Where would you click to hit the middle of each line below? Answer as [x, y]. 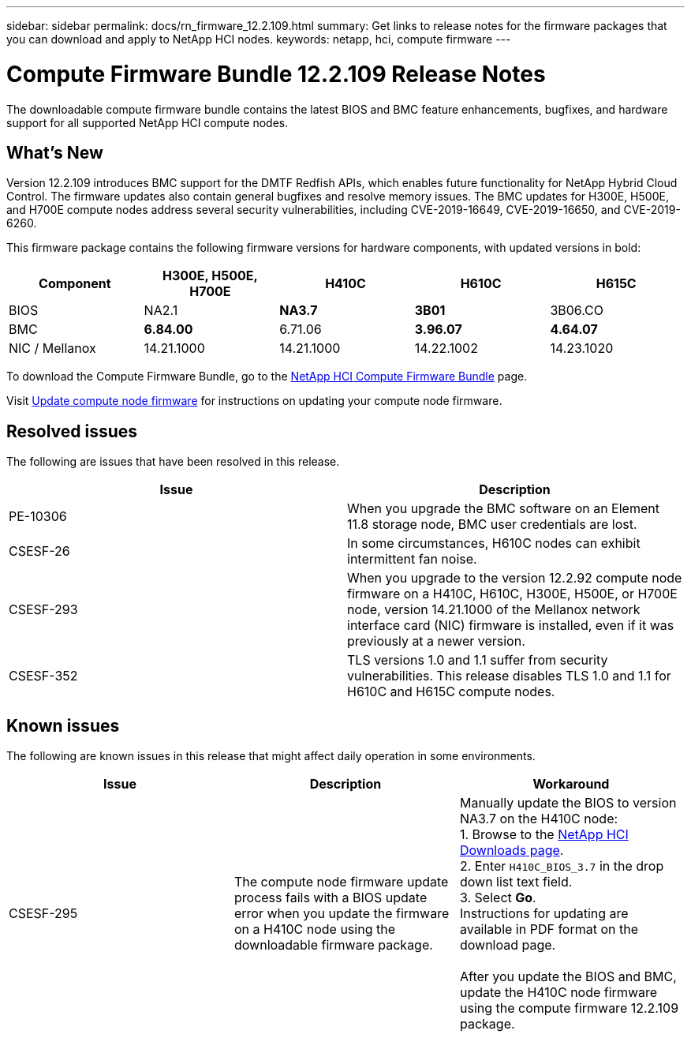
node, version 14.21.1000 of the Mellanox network [494, 610]
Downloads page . [512, 851]
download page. [508, 945]
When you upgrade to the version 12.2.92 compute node [515, 578]
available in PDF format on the [549, 929]
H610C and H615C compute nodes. [451, 692]
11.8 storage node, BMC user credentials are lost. [492, 525]
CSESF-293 [43, 610]
